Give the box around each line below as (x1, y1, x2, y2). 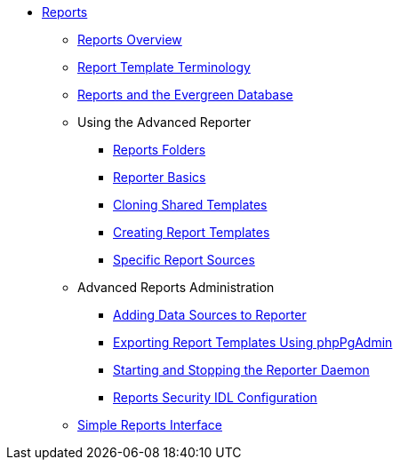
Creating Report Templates (113, 225, 270, 240)
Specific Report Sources (113, 252, 255, 267)
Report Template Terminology (77, 59, 251, 75)
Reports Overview (77, 32, 182, 47)
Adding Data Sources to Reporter (113, 307, 307, 322)
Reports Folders (113, 142, 206, 157)
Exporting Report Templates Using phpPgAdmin (113, 335, 393, 350)
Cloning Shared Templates (113, 197, 268, 212)
